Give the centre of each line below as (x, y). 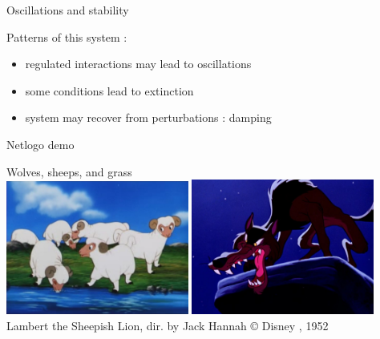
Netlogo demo (40, 144)
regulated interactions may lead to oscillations (138, 64)
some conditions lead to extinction (109, 90)
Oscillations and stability (68, 10)
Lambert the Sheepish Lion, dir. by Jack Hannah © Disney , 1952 (168, 326)
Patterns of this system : (67, 36)
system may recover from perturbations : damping (148, 117)
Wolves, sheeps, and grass (69, 171)
